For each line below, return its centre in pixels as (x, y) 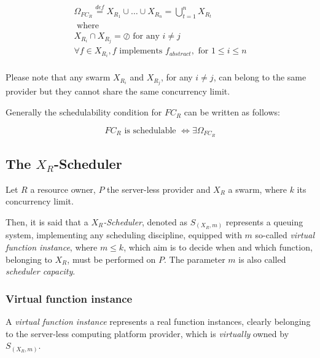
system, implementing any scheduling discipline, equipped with (124, 235)
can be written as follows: (232, 112)
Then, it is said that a (47, 221)
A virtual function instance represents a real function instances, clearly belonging (158, 321)
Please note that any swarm (58, 77)
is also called (262, 259)
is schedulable (150, 130)
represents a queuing (264, 221)
